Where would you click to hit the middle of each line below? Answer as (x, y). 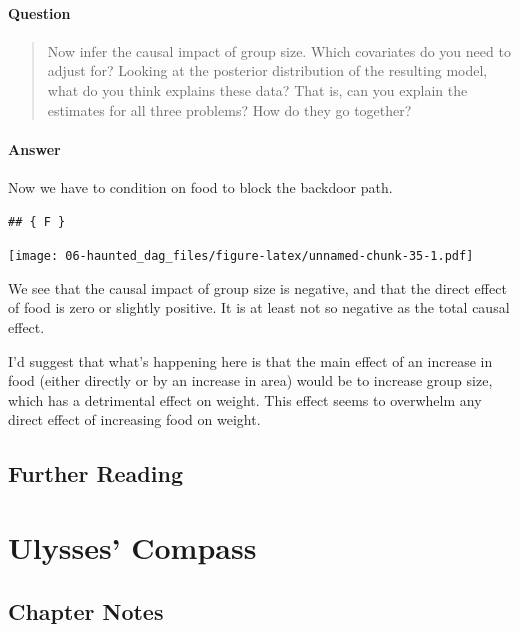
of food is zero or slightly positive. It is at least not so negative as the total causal (259, 307)
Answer (34, 148)
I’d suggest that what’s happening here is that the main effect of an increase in (250, 360)
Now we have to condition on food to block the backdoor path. (200, 186)
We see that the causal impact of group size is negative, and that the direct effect (257, 287)
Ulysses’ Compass (132, 546)
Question (39, 12)
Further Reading (95, 473)
